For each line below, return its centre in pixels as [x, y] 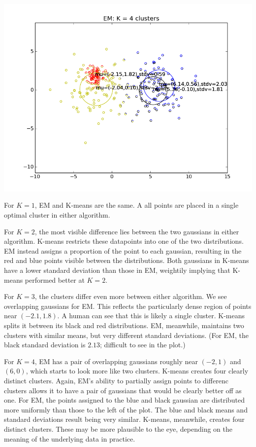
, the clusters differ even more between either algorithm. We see [131, 296]
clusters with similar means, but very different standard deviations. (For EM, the [126, 335]
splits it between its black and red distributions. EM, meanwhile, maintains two [124, 325]
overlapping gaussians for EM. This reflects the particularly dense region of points [128, 306]
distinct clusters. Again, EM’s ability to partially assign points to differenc [116, 380]
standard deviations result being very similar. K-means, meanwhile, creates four [124, 419]
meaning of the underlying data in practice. [70, 438]
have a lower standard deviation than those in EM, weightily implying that [117, 270]
